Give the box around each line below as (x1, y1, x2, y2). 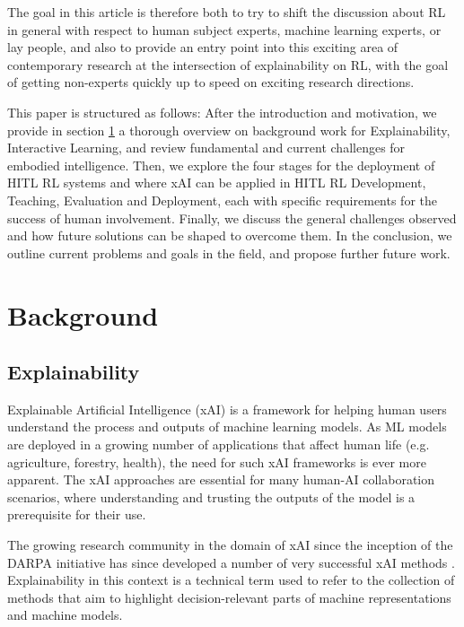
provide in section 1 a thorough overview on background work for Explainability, (7, 120, 451, 139)
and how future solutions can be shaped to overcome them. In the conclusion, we (7, 226, 452, 245)
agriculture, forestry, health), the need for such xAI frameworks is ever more (7, 452, 426, 471)
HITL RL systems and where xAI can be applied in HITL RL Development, (7, 173, 426, 192)
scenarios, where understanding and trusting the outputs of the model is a (7, 487, 416, 506)
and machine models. (7, 605, 123, 624)
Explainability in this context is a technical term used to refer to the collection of (7, 570, 455, 589)
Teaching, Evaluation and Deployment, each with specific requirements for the (7, 190, 437, 209)
